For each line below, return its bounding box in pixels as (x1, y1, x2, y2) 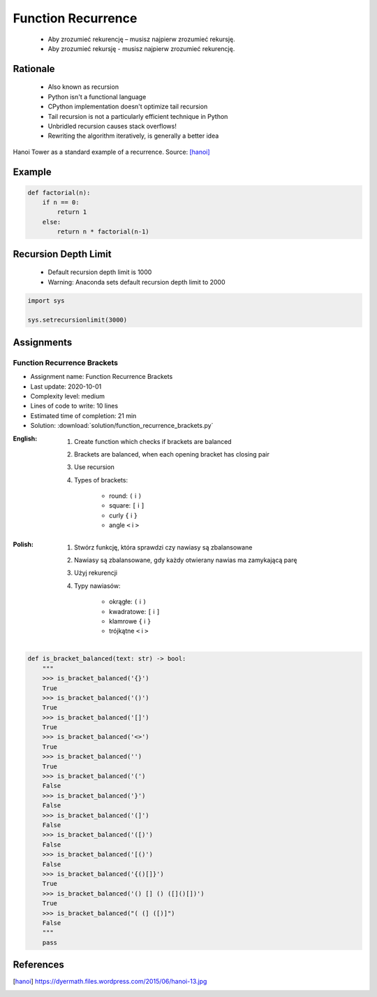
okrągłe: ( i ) (109, 598, 147, 606)
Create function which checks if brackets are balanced (74, 437, 232, 445)
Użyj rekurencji (74, 568, 118, 577)
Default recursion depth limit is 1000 (47, 268, 152, 276)
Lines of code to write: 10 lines (30, 402, 119, 410)
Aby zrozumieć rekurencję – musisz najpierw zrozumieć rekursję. (47, 35, 235, 43)
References (13, 959, 64, 971)
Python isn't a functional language (47, 92, 147, 101)
